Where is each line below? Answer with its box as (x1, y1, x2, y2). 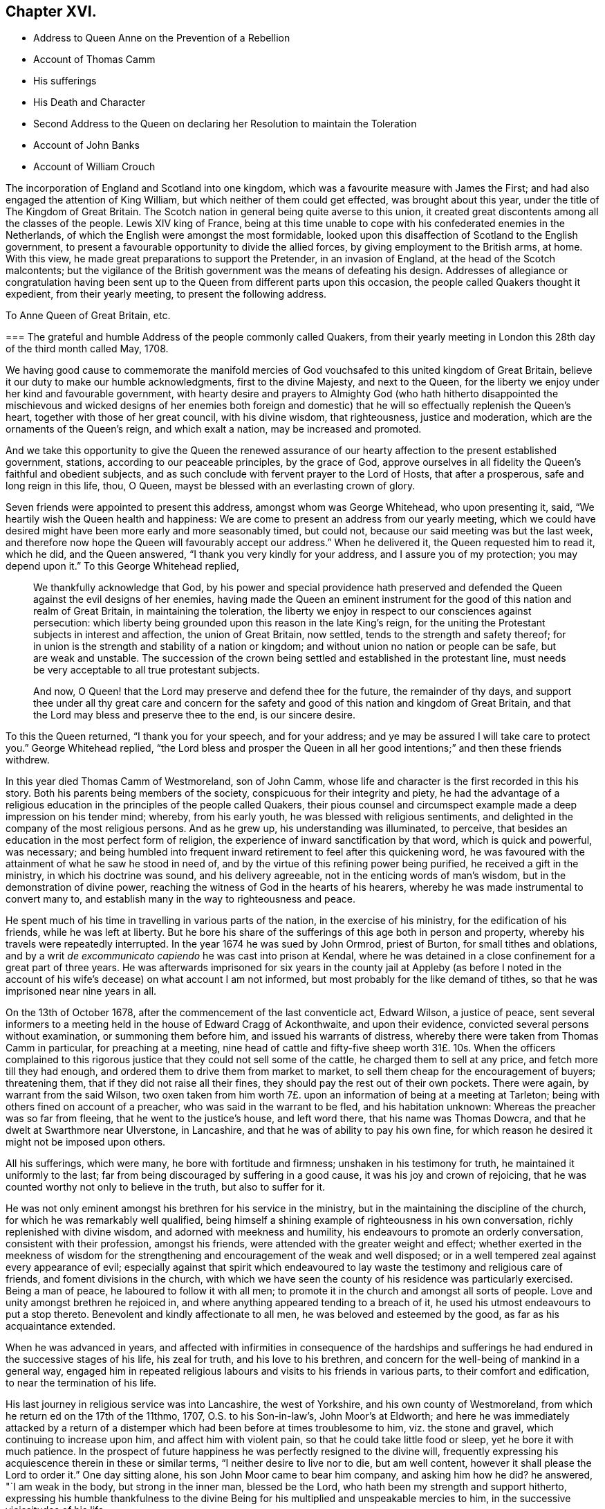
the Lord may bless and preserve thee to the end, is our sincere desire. (33, 709, 356, 721)
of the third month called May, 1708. (6, 343, 169, 355)
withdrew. (6, 754, 50, 766)
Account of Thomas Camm (33, 53, 156, 66)
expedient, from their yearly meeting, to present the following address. (6, 288, 327, 300)
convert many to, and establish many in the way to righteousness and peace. (6, 893, 355, 905)
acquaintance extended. (6, 1320, 116, 1332)
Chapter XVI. (6, 3, 97, 20)
